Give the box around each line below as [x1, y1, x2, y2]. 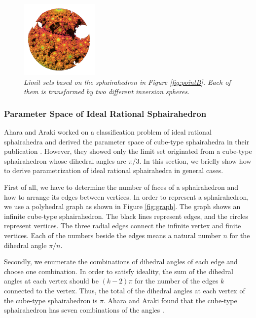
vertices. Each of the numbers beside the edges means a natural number [4, 230, 221, 240]
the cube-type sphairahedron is [4, 295, 98, 305]
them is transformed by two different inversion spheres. [24, 86, 190, 97]
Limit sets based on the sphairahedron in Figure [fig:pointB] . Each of [24, 76, 231, 87]
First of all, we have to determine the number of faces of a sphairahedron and [4, 181, 239, 192]
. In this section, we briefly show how [139, 155, 252, 166]
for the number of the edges [135, 276, 219, 286]
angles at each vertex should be [4, 276, 99, 286]
